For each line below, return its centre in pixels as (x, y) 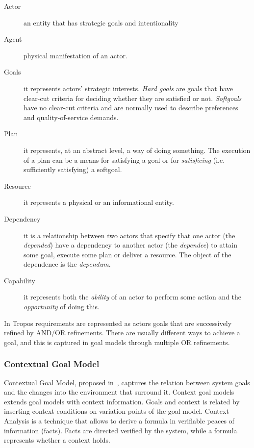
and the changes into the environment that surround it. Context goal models (119, 392)
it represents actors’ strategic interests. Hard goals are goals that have (128, 88)
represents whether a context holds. (57, 440)
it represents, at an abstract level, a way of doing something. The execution (137, 150)
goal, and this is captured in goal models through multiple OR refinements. (117, 342)
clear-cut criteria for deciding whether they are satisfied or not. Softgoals (133, 98)
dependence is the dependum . (67, 264)
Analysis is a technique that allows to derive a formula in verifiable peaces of (119, 421)
